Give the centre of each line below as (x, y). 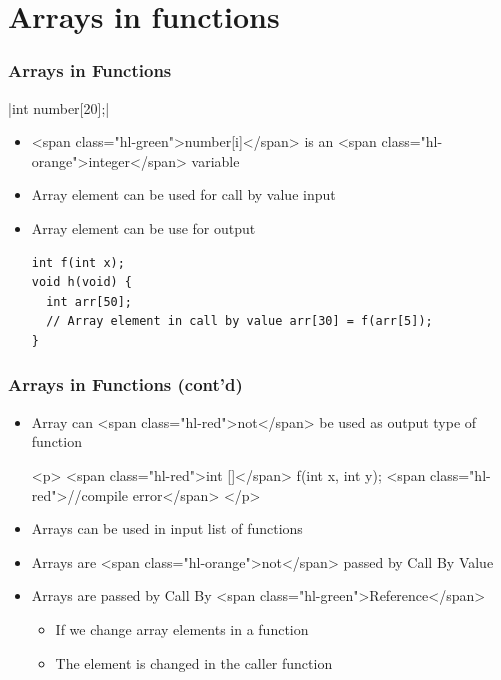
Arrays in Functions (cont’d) (125, 384)
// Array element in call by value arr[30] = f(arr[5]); (239, 321)
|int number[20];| (59, 107)
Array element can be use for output (143, 227)
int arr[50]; (89, 301)
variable (215, 160)
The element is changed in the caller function (194, 662)
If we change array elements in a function (182, 628)
